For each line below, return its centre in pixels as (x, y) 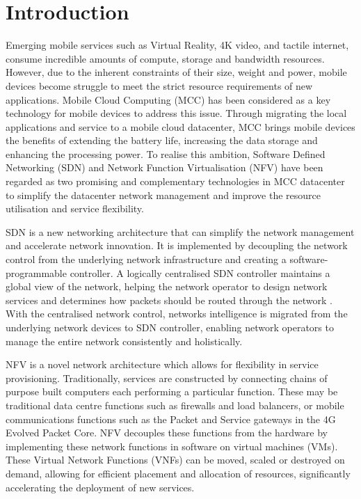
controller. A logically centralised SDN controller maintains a (200, 272)
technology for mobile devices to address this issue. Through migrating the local (176, 113)
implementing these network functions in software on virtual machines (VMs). (172, 446)
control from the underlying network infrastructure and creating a (146, 259)
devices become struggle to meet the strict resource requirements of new (159, 85)
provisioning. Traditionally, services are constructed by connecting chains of (167, 378)
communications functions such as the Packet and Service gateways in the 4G (171, 419)
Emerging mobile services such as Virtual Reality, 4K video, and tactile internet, (177, 45)
